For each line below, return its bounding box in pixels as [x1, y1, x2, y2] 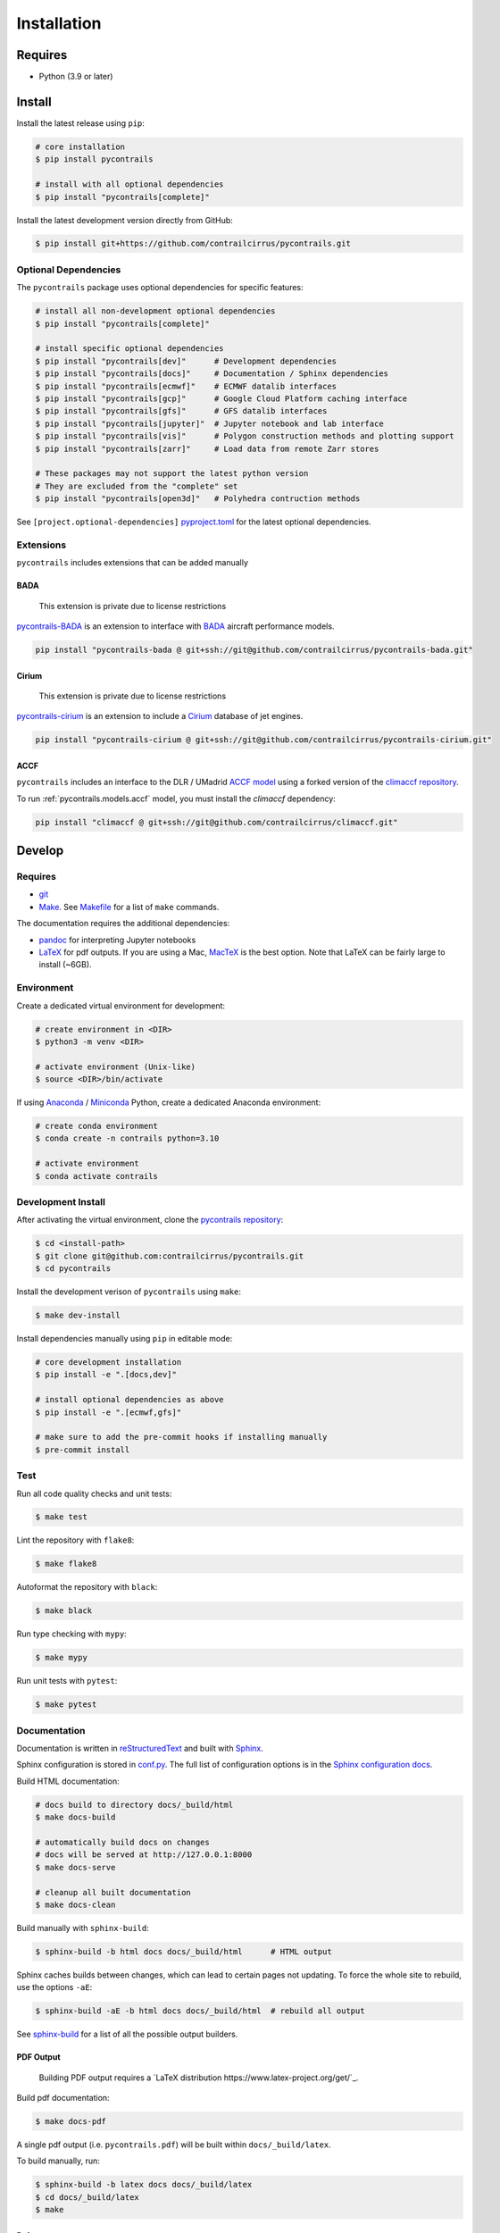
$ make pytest [35, 1700, 97, 1710]
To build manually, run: [16, 2155, 100, 2166]
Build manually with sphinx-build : [16, 1922, 149, 1933]
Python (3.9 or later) [38, 71, 113, 82]
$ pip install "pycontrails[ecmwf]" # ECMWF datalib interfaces [35, 381, 337, 391]
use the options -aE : [16, 1982, 93, 1993]
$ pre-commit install [35, 1444, 130, 1455]
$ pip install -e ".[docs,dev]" [35, 1369, 178, 1380]
